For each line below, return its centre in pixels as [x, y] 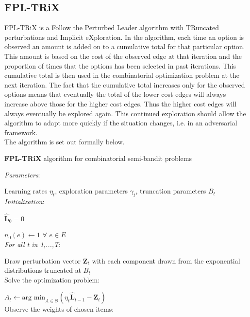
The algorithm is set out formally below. [65, 142]
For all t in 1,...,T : [33, 244]
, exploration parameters [92, 191]
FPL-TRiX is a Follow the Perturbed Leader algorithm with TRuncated [112, 27]
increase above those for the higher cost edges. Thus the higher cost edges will [121, 103]
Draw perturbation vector [43, 260]
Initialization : [25, 201]
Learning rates [26, 191]
